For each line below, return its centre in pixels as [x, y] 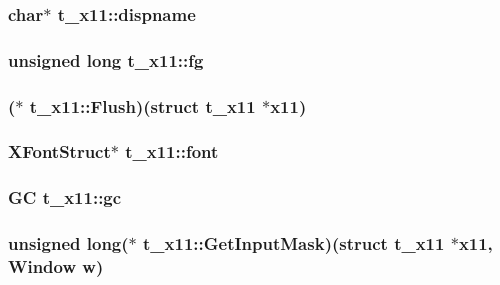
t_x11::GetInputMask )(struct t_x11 [294, 243]
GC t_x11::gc [65, 197]
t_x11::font [172, 151]
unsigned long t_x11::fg [106, 59]
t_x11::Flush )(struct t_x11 [142, 105]
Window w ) [56, 266]
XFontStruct [59, 151]
